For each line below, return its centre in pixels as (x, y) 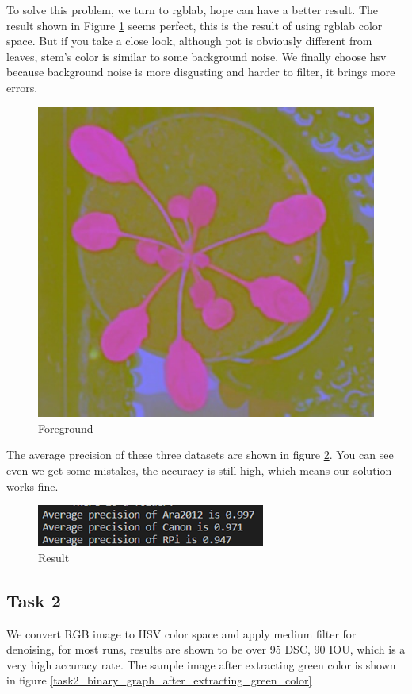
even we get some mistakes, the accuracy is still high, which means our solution (199, 470)
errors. (22, 87)
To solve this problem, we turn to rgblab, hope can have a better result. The (193, 10)
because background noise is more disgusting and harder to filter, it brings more (201, 72)
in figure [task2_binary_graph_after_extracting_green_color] (159, 680)
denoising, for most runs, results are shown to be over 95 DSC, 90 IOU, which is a (206, 649)
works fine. (32, 486)
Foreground (66, 428)
